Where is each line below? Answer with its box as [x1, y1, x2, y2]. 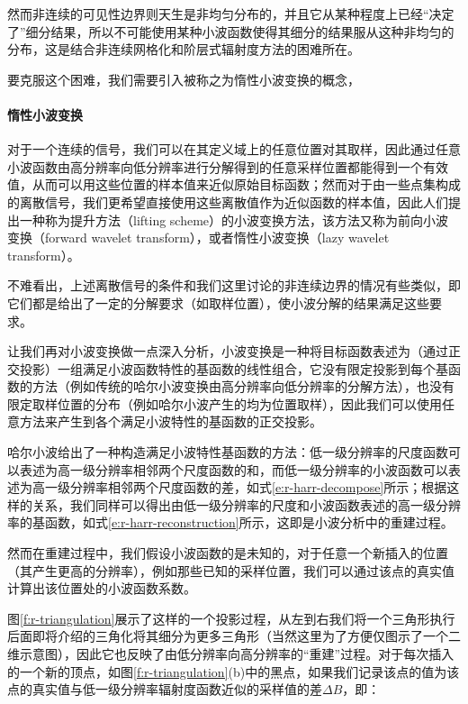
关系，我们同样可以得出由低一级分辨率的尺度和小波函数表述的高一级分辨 [31, 495, 461, 514]
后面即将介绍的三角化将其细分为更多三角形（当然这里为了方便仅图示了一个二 [7, 626, 461, 645]
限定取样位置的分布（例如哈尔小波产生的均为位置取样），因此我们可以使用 [7, 394, 442, 413]
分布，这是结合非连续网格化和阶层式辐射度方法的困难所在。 [7, 40, 360, 59]
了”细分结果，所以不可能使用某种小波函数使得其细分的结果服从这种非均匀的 [7, 22, 454, 41]
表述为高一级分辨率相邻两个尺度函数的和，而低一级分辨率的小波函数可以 [19, 460, 448, 479]
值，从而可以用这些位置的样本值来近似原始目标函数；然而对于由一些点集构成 [7, 175, 461, 194]
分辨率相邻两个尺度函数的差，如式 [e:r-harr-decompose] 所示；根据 [69, 478, 447, 497]
